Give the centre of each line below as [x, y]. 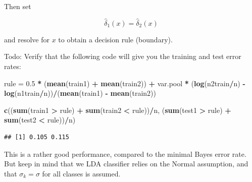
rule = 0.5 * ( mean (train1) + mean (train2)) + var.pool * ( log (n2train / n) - [125, 83]
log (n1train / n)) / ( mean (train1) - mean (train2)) [80, 93]
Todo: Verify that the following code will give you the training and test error [123, 56]
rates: [13, 66]
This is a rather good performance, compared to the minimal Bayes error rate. [125, 154]
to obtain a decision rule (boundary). [115, 39]
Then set [18, 6]
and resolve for [27, 39]
